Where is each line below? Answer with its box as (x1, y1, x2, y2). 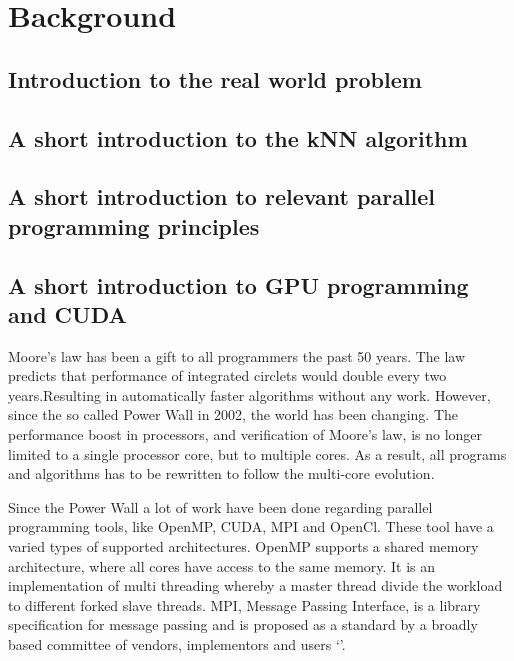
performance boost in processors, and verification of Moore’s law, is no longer (8, 424, 483, 445)
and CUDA (8, 298, 127, 329)
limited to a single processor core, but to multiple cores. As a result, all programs (8, 443, 507, 464)
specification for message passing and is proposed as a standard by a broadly (8, 614, 478, 635)
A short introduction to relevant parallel (8, 181, 436, 212)
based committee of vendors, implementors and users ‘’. (8, 634, 346, 655)
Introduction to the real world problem (8, 63, 422, 94)
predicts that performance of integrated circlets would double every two (8, 365, 447, 386)
